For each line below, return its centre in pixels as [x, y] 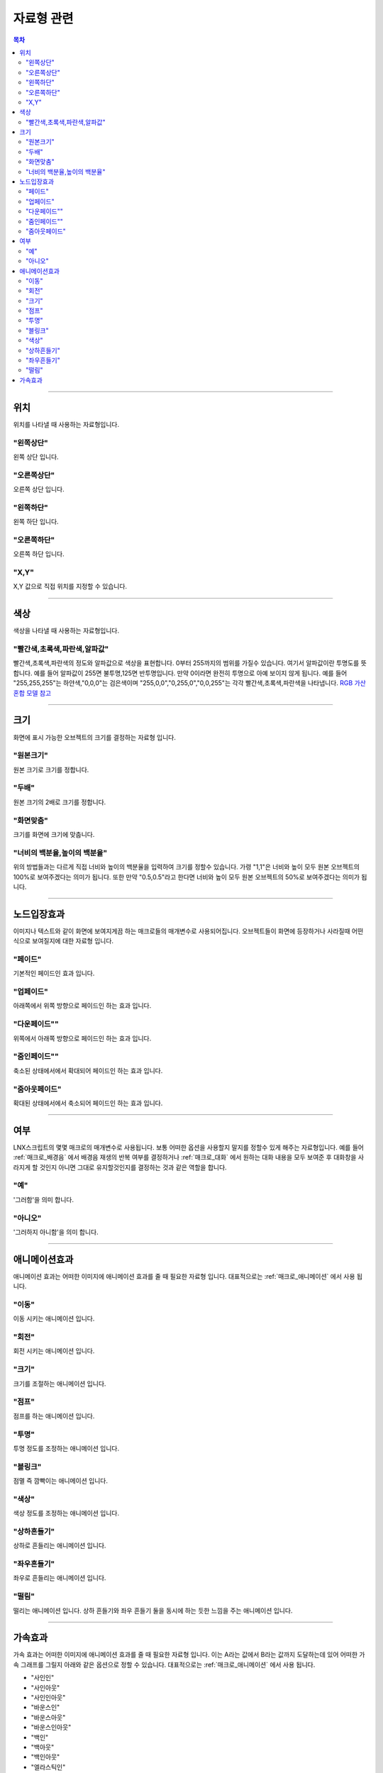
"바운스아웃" [48, 1717]
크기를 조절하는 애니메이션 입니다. [60, 1384]
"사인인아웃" [48, 1698]
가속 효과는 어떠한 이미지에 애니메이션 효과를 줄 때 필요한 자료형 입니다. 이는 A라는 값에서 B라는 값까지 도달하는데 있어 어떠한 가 [189, 1655]
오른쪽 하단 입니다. [39, 554]
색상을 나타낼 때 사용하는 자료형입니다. [66, 630]
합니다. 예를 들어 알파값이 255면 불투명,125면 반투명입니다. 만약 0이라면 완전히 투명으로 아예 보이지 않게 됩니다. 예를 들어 [180, 673]
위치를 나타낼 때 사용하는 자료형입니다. [66, 424]
